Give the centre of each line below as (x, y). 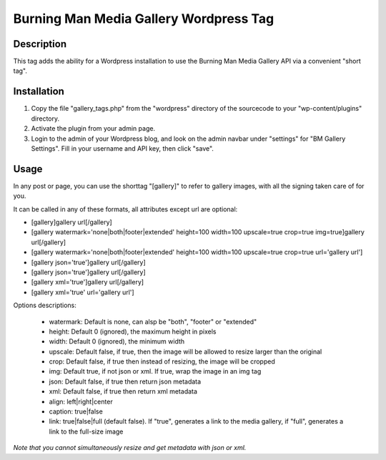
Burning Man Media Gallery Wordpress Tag (144, 19)
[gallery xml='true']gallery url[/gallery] (88, 282)
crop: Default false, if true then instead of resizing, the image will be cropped (162, 361)
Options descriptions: (45, 305)
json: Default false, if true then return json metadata (125, 381)
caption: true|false (76, 411)
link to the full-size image (86, 431)
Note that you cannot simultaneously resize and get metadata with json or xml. (130, 448)
